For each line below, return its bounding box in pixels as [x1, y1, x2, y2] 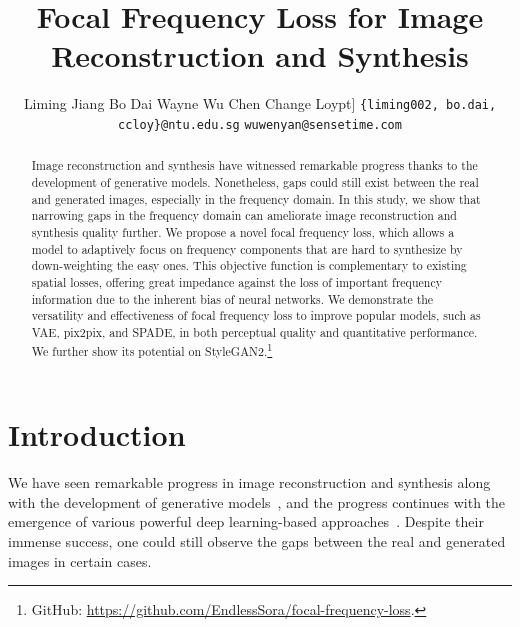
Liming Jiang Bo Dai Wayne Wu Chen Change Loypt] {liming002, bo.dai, [23, 93, 497, 114]
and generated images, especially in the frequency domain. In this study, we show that [31, 190, 481, 207]
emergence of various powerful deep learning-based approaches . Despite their [8, 511, 484, 532]
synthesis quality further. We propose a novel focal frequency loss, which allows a [31, 224, 455, 241]
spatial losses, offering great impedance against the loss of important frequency [31, 274, 442, 291]
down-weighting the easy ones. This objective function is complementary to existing [31, 257, 467, 274]
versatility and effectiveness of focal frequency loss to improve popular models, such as [31, 307, 481, 324]
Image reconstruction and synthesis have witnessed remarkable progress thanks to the [31, 157, 478, 174]
